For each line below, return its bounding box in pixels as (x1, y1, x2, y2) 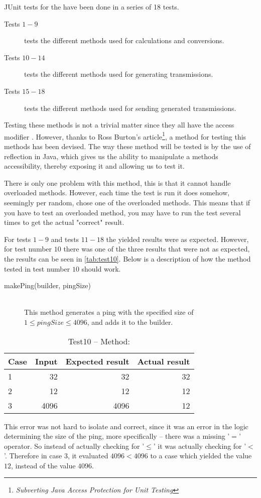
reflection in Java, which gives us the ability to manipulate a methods (4, 151, 218, 161)
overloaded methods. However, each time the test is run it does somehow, (4, 187, 230, 198)
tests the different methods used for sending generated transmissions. (24, 102, 236, 113)
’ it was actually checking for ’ (153, 440, 246, 451)
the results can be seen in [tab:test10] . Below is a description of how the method (4, 253, 251, 264)
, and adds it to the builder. (87, 316, 173, 327)
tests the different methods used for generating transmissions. (24, 69, 213, 79)
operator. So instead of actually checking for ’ (4, 440, 145, 451)
